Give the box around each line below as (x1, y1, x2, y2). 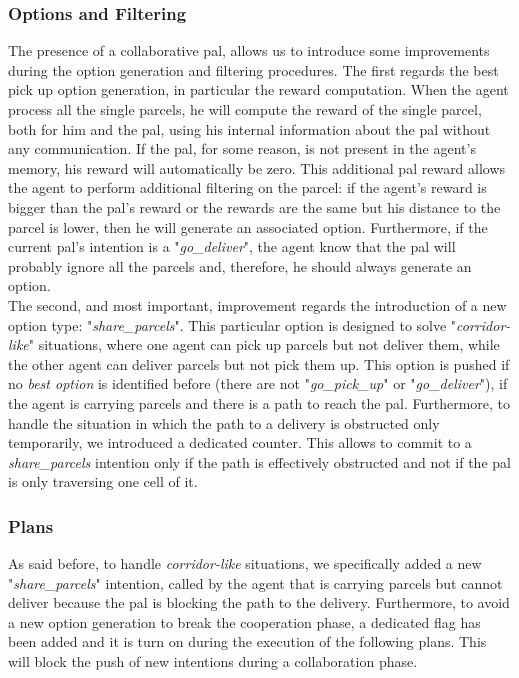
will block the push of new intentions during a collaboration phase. (8, 651, 418, 672)
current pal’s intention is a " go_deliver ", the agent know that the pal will (8, 236, 456, 257)
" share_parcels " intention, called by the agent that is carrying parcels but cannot (8, 572, 503, 593)
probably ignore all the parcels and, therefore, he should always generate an (8, 255, 472, 276)
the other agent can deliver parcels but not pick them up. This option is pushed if (8, 353, 510, 374)
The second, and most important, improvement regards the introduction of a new (8, 294, 507, 315)
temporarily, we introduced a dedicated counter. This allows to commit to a (8, 432, 472, 453)
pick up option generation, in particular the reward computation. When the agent (8, 79, 509, 100)
